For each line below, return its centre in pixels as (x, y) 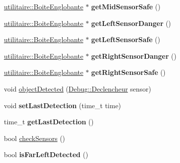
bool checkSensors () (35, 138)
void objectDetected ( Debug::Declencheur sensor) (78, 88)
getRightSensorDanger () (134, 56)
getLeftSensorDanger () (131, 23)
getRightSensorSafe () (128, 72)
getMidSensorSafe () (126, 6)
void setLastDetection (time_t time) (63, 105)
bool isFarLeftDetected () (46, 154)
